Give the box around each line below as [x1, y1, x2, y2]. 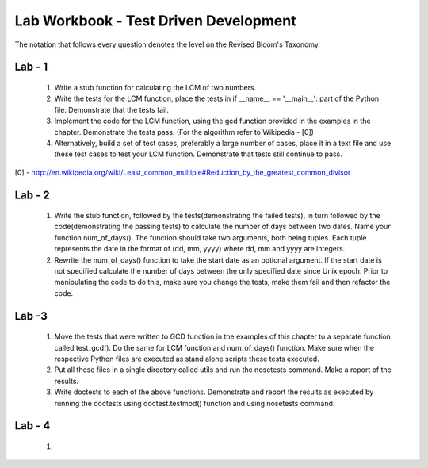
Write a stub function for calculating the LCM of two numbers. [54, 82, 257, 92]
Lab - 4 [14, 419, 51, 432]
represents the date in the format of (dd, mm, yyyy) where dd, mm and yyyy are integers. [54, 244, 346, 254]
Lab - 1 [14, 60, 48, 74]
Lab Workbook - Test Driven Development [14, 12, 296, 29]
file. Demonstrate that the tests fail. [54, 105, 170, 114]
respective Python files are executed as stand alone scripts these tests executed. [54, 354, 320, 364]
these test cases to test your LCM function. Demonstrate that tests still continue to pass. [54, 149, 342, 159]
